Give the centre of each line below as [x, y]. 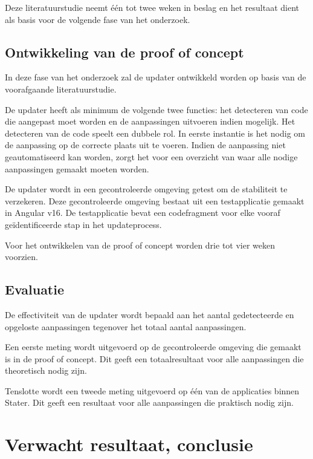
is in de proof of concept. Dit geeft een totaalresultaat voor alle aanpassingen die [154, 358]
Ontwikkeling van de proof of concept [124, 52]
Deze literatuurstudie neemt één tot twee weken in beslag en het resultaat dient [152, 7]
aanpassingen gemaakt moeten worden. [77, 168]
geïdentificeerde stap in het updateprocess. [83, 224]
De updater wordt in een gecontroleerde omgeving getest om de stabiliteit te [146, 189]
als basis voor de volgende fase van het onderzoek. [98, 19]
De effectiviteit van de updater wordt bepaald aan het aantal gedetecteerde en [150, 314]
